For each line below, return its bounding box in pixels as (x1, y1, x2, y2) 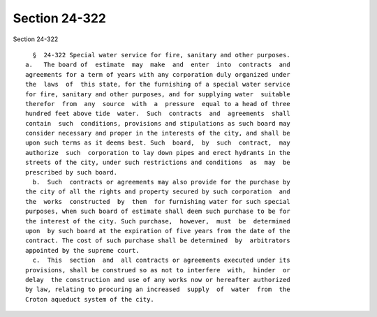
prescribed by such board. (25, 168, 118, 176)
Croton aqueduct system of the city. (25, 295, 155, 303)
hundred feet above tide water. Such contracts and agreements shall (25, 110, 290, 118)
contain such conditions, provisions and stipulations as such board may (25, 119, 290, 127)
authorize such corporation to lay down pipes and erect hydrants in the (25, 149, 290, 156)
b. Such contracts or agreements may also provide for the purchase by (32, 178, 290, 186)
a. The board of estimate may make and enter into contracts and (25, 61, 290, 69)
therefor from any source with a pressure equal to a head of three (25, 100, 290, 108)
